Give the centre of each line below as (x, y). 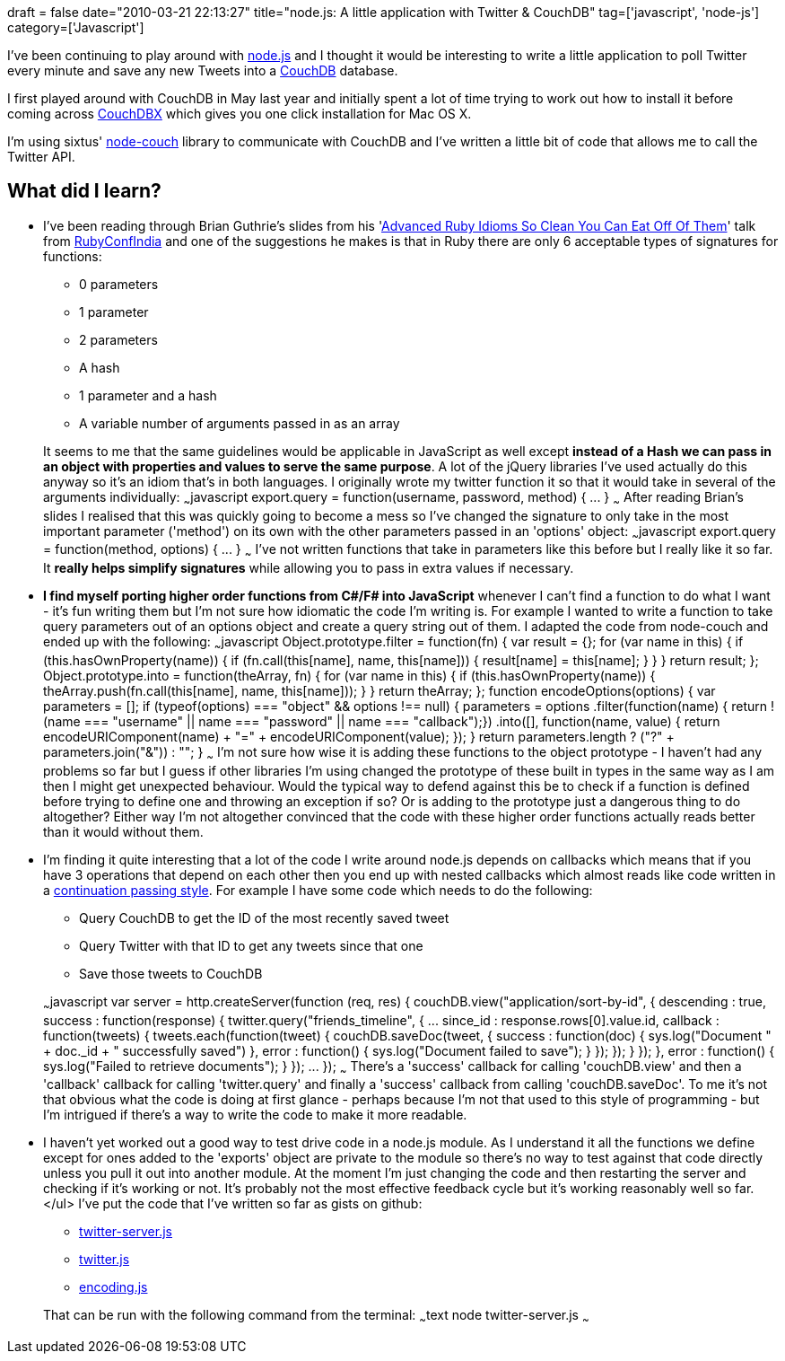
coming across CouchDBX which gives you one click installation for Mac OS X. (240, 114)
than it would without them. (123, 831)
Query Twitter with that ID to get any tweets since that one (251, 945)
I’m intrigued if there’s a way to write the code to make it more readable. (255, 1115)
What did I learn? (84, 191)
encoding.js (113, 1287)
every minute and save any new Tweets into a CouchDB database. (203, 70)
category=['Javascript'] (76, 27)
